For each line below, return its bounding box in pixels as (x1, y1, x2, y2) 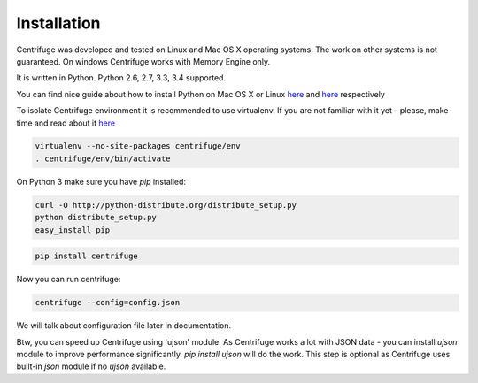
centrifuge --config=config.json (35, 297, 181, 308)
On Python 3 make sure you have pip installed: (16, 176, 186, 187)
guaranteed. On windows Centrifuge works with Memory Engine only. (16, 56, 271, 66)
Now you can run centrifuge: (16, 274, 121, 285)
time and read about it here (16, 118, 115, 128)
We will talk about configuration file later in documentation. (16, 320, 232, 331)
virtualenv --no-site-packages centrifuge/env (35, 142, 241, 151)
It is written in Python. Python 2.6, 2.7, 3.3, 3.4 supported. (16, 73, 226, 83)
